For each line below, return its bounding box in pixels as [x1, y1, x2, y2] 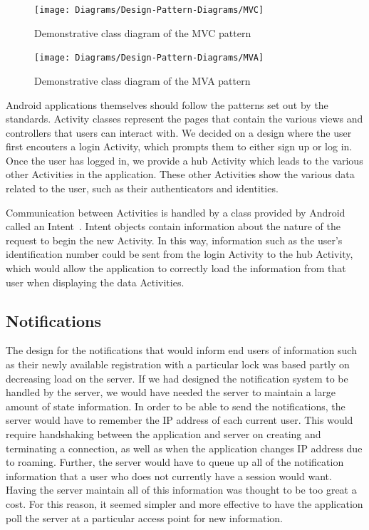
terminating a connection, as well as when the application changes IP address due [6, 440, 363, 455]
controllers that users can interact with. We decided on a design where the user [6, 125, 352, 140]
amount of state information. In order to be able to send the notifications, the [6, 398, 345, 413]
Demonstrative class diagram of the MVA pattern [34, 73, 251, 88]
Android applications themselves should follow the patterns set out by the [6, 97, 328, 112]
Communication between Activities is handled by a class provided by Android [6, 204, 345, 219]
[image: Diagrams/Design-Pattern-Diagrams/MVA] [34, 53, 264, 63]
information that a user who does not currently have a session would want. [6, 468, 332, 483]
